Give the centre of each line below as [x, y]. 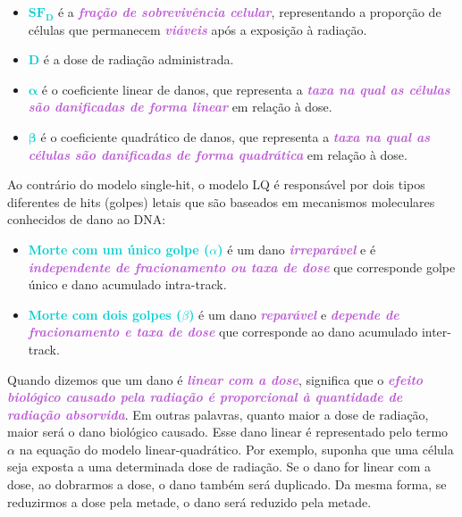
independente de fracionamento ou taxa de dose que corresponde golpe [242, 267]
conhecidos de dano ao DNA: [87, 219]
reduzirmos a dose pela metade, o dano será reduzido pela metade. [189, 501]
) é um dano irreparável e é [297, 249]
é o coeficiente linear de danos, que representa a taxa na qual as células [246, 89]
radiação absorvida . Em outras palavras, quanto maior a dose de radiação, [218, 414]
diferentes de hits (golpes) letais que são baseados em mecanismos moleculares [221, 201]
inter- [436, 332]
